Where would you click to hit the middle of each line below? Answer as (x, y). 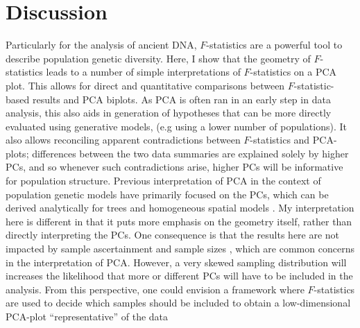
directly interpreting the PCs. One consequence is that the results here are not (173, 235)
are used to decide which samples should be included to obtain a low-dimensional (178, 303)
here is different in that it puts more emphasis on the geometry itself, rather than (179, 221)
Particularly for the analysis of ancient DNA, (101, 45)
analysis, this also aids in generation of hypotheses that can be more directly (169, 113)
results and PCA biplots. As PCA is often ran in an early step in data (181, 99)
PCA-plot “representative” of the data (87, 316)
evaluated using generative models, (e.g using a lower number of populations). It (176, 126)
